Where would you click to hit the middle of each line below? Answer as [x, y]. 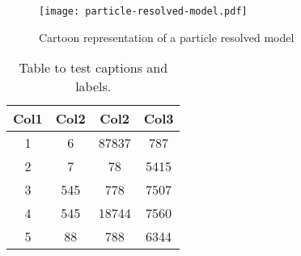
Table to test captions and [93, 68]
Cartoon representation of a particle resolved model [167, 37]
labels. [93, 86]
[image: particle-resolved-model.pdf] [143, 11]
